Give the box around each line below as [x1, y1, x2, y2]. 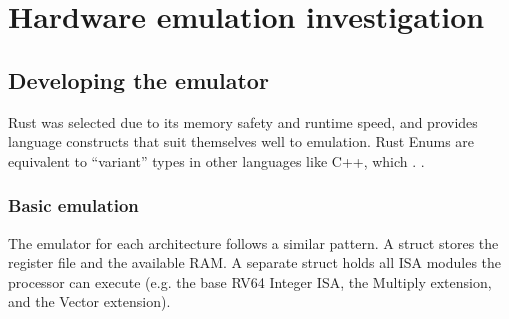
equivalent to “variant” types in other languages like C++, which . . [8, 150, 425, 171]
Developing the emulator [8, 64, 269, 95]
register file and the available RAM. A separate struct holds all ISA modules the [8, 252, 502, 273]
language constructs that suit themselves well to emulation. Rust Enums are [8, 131, 475, 152]
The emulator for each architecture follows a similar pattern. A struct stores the [8, 232, 499, 253]
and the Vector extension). [8, 291, 171, 312]
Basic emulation [8, 193, 139, 218]
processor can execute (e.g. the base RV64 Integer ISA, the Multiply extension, [8, 271, 492, 292]
